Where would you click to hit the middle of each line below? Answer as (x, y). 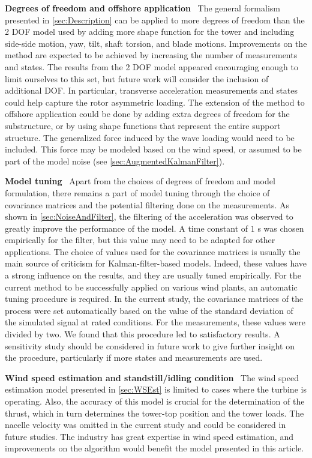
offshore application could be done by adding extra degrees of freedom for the (147, 114)
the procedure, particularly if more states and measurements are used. (134, 357)
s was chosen (281, 228)
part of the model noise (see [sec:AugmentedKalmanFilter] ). (115, 161)
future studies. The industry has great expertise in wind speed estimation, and (149, 436)
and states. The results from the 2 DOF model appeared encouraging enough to (151, 66)
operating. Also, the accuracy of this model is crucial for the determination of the (155, 401)
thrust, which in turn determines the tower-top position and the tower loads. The (154, 413)
